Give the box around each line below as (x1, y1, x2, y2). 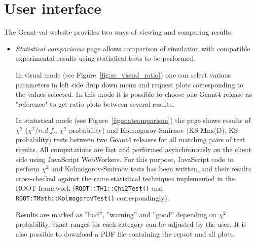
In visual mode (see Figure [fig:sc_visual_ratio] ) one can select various (15, 69, 231, 80)
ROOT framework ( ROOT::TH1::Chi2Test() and (15, 183, 163, 193)
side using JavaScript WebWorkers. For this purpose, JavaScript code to (15, 154, 234, 164)
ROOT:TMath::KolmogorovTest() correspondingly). (15, 193, 169, 203)
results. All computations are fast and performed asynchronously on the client (15, 144, 252, 155)
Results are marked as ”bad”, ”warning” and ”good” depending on (15, 209, 217, 219)
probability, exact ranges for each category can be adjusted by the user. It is (15, 219, 246, 229)
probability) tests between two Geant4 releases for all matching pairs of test (15, 134, 245, 145)
